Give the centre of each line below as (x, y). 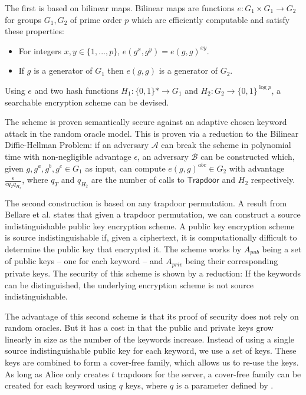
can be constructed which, (248, 156)
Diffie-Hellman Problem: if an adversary (77, 145)
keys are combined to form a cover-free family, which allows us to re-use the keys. (152, 362)
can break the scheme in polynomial (226, 145)
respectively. (273, 180)
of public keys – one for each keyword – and (84, 261)
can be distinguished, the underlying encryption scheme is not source (129, 284)
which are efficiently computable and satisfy (210, 19)
